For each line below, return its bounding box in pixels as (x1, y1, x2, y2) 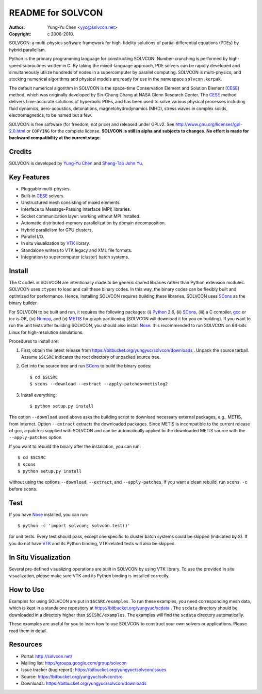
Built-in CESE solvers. (21, 193, 65, 199)
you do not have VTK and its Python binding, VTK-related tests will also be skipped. (9, 540, 176, 546)
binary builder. (9, 300, 38, 306)
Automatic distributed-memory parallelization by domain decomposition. (21, 220, 166, 226)
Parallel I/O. (21, 234, 45, 239)
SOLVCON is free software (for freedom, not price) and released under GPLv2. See (9, 121, 175, 127)
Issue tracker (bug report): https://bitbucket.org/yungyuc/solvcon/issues (21, 667, 167, 673)
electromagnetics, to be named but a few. (9, 112, 92, 118)
